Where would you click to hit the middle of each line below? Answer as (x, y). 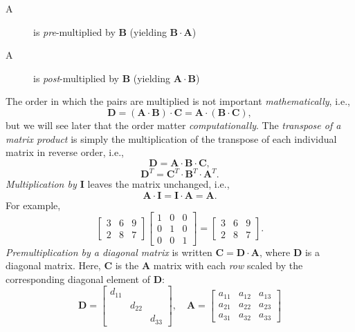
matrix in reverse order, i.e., (65, 152)
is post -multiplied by (76, 78)
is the (127, 265)
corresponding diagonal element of (78, 279)
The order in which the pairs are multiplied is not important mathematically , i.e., (178, 101)
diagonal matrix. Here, (53, 265)
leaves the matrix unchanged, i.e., (158, 184)
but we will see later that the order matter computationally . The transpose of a (173, 125)
